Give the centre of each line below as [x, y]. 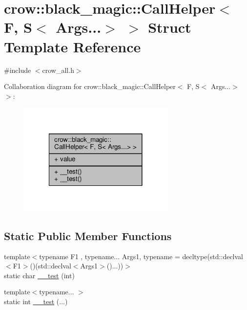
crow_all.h [58, 70]
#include [18, 70]
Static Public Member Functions [88, 235]
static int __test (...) [36, 301]
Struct [170, 27]
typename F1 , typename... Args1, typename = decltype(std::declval [141, 256]
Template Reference [72, 46]
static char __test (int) [39, 275]
